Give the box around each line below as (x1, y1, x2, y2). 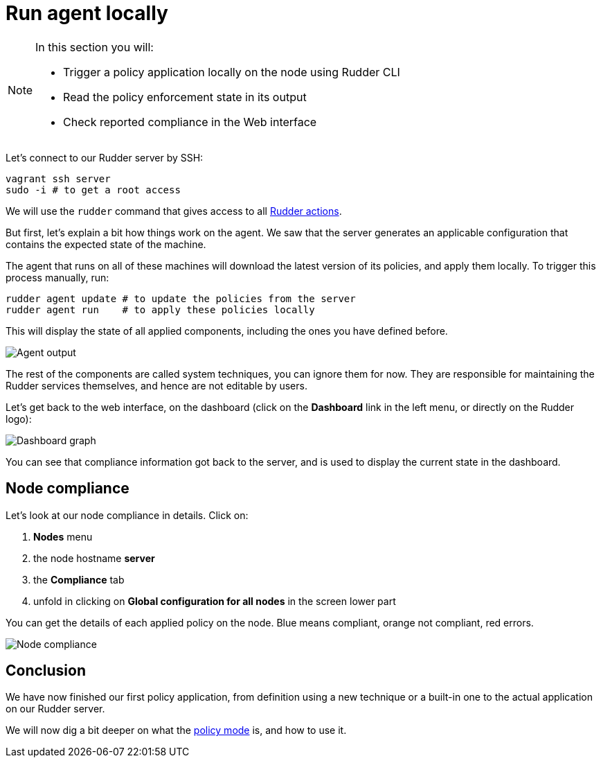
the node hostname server (33, 552, 155, 564)
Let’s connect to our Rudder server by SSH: (6, 151, 204, 164)
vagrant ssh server (6, 173, 111, 184)
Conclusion (6, 662, 87, 680)
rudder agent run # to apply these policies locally (6, 304, 315, 315)
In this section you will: (35, 40, 154, 54)
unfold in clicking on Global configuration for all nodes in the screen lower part (33, 595, 396, 607)
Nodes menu (33, 530, 93, 543)
